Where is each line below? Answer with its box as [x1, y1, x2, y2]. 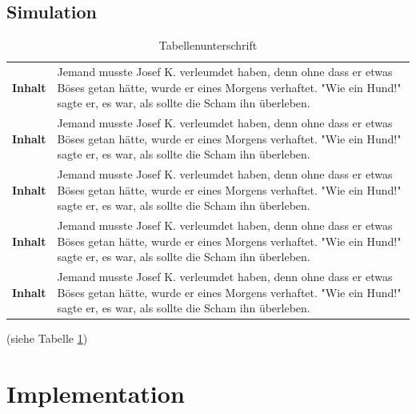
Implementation [6, 377, 185, 410]
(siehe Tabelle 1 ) [6, 330, 88, 347]
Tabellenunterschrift [158, 37, 258, 54]
